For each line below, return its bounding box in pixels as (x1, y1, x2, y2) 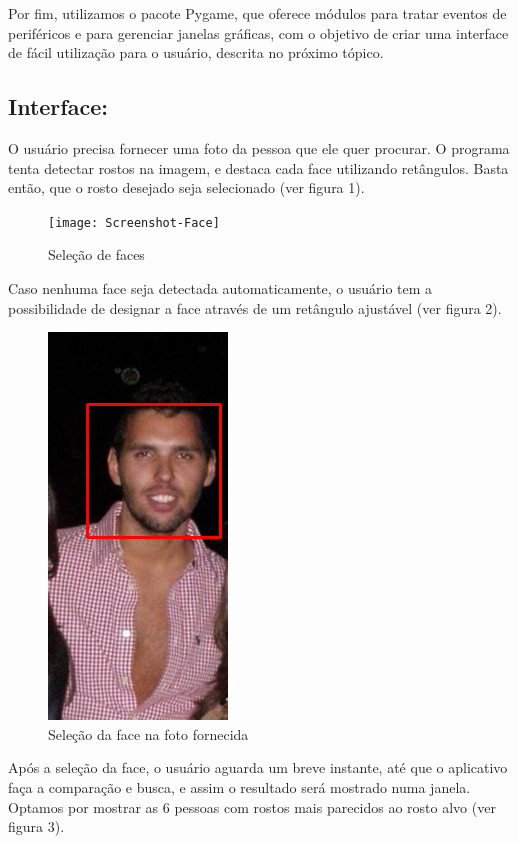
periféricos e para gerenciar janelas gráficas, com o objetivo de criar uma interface (8, 22, 509, 43)
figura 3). (8, 816, 65, 837)
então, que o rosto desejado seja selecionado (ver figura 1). (8, 177, 365, 198)
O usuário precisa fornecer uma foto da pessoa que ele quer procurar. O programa (8, 137, 510, 158)
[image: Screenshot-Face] (48, 215, 220, 230)
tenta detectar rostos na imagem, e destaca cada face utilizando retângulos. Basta (8, 157, 509, 178)
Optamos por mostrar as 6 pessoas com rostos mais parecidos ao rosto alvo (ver (8, 796, 496, 817)
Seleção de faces (48, 244, 145, 265)
